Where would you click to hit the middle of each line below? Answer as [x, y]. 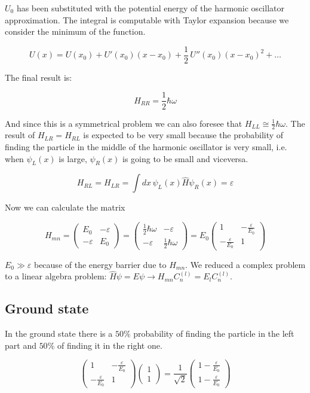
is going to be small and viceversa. [185, 158]
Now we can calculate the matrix [65, 207]
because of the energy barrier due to [100, 264]
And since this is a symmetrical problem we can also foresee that [124, 123]
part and [21, 345]
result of [20, 135]
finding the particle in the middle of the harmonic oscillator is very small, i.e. [146, 146]
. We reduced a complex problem [245, 264]
